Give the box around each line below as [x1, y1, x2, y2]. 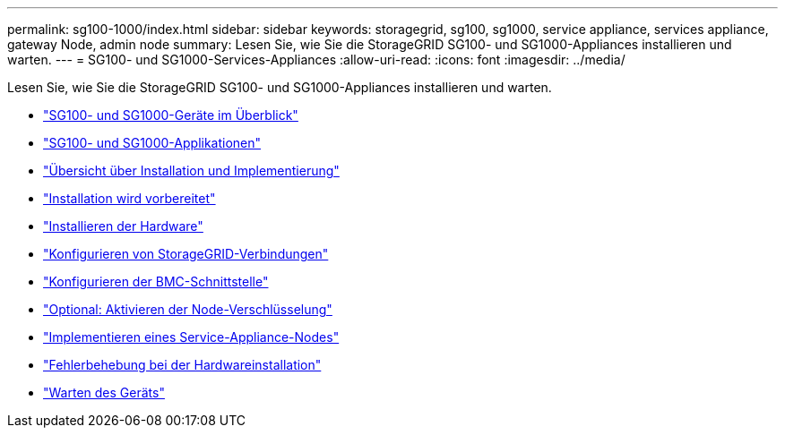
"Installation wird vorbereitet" [43, 191, 216, 206]
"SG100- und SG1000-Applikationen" [43, 135, 262, 150]
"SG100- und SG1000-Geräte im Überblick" [43, 107, 298, 123]
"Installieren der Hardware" [43, 218, 203, 234]
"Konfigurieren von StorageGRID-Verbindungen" [43, 246, 329, 261]
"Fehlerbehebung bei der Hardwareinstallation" [43, 357, 322, 372]
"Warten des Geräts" [43, 385, 165, 400]
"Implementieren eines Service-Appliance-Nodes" [43, 329, 340, 345]
